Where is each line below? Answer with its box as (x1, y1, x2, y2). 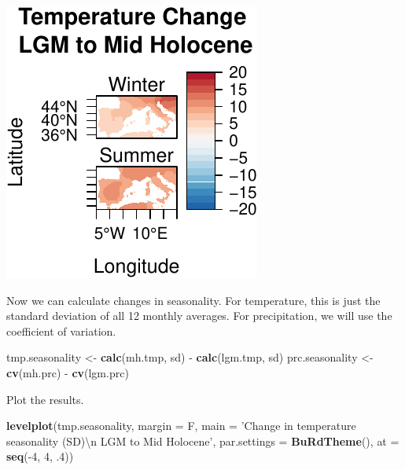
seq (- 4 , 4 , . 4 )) (6, 448, 74, 464)
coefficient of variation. (6, 322, 116, 339)
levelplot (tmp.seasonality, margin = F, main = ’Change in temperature (6, 417, 356, 434)
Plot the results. (6, 391, 84, 407)
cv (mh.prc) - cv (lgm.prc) (6, 364, 129, 380)
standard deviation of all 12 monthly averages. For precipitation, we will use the (6, 307, 392, 324)
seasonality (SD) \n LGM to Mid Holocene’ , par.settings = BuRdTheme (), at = (6, 432, 399, 449)
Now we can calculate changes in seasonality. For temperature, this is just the (6, 292, 381, 308)
